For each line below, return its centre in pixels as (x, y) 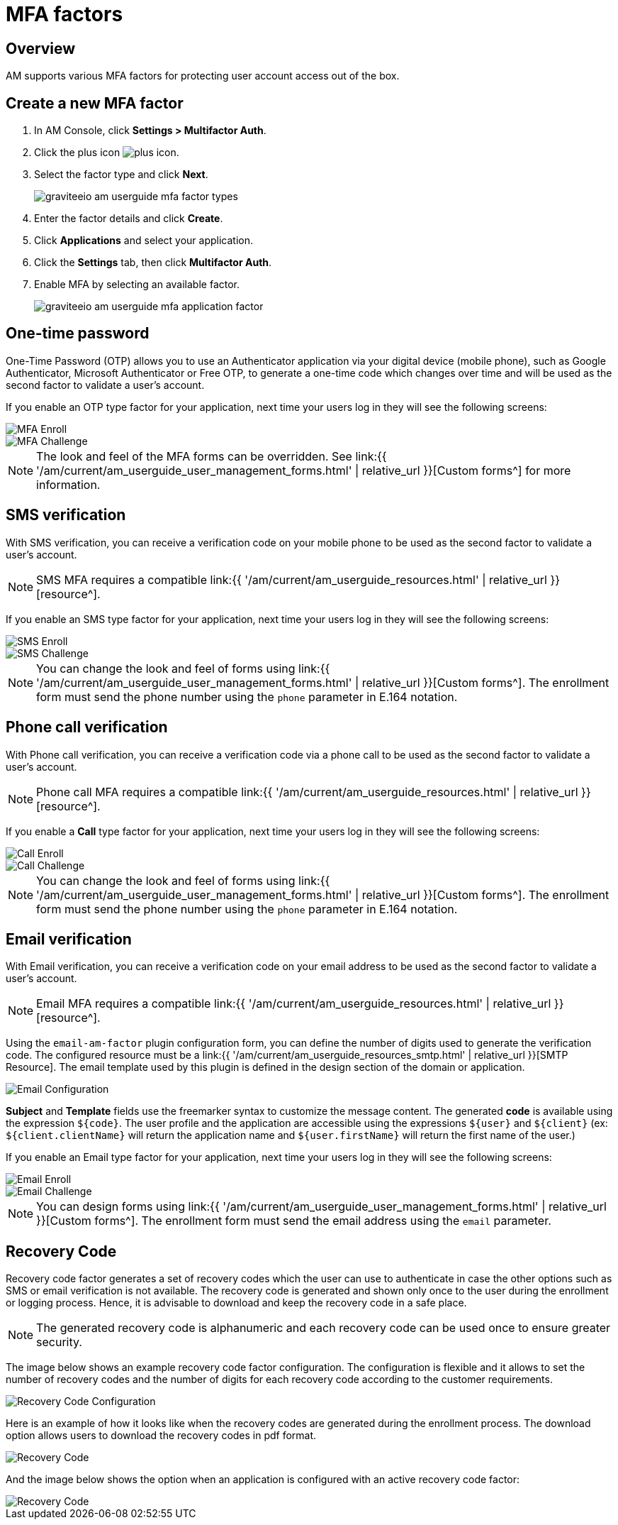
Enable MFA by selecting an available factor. (137, 285)
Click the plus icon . (107, 153)
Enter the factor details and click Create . (129, 219)
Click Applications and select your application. (144, 241)
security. (59, 1342)
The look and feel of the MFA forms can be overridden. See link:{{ (212, 456)
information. (68, 484)
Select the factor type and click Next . (121, 175)
